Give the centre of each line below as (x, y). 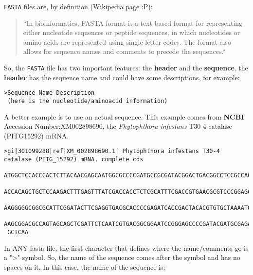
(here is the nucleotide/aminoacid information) (88, 101)
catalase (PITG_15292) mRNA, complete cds (74, 160)
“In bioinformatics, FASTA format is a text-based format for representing (133, 23)
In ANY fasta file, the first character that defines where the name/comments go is (126, 248)
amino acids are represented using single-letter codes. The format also (127, 42)
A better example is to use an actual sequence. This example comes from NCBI (124, 116)
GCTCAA (18, 232)
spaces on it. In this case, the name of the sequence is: (85, 266)
